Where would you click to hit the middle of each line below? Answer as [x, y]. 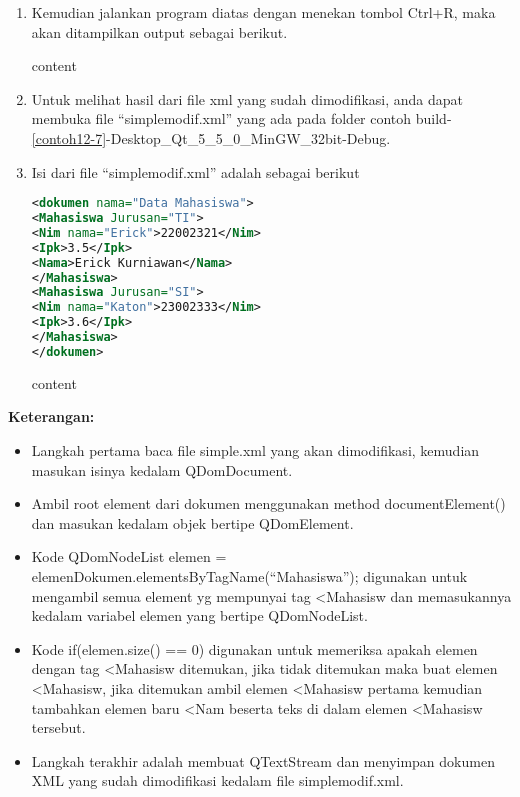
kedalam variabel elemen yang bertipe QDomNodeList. [199, 615]
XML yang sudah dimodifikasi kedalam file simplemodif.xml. [217, 780]
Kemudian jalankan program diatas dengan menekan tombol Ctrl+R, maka [263, 12]
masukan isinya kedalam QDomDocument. [162, 469]
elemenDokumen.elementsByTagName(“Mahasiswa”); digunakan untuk [249, 575]
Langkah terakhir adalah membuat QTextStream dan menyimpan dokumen [263, 760]
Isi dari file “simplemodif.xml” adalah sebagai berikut [195, 171]
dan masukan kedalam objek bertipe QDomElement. [192, 522]
